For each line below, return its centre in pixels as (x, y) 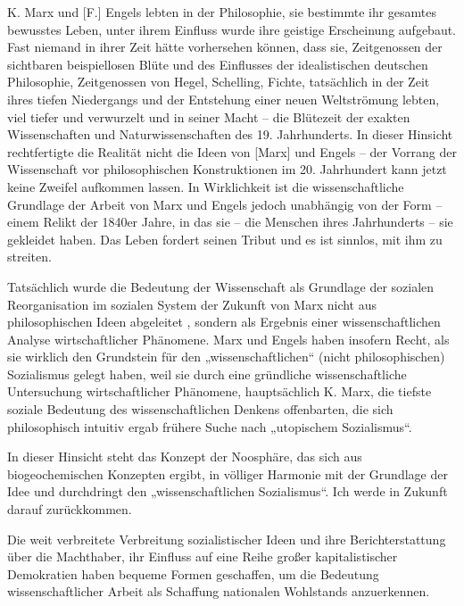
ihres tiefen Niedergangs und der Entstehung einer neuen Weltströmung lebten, (224, 99)
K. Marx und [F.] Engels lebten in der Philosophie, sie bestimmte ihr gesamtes (222, 12)
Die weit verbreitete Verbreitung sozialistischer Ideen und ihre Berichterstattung (227, 539)
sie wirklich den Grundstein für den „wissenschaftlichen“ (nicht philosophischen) (226, 357)
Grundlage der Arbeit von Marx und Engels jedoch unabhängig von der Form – (225, 204)
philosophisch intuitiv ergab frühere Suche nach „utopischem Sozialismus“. (210, 426)
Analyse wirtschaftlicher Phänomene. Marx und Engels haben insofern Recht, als (228, 339)
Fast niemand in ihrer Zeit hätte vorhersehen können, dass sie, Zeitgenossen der (225, 47)
